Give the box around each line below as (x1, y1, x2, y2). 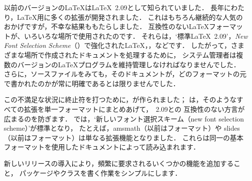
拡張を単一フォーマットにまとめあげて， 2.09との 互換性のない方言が (24, 104, 245, 114)
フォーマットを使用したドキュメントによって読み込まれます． (4, 142, 200, 152)
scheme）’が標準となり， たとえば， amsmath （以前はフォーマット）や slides (4, 123, 240, 133)
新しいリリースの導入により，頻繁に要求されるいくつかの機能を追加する (4, 158, 234, 168)
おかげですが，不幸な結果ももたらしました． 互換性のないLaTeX (4, 21, 209, 31)
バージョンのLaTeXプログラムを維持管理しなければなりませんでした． (17, 59, 240, 69)
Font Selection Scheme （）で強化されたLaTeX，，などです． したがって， (4, 40, 231, 50)
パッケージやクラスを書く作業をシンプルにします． (19, 167, 182, 178)
